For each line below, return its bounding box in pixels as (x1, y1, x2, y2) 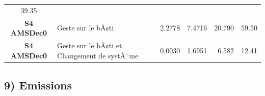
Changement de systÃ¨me (57, 50, 139, 60)
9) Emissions (4, 77, 72, 93)
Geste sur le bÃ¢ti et (57, 40, 122, 51)
